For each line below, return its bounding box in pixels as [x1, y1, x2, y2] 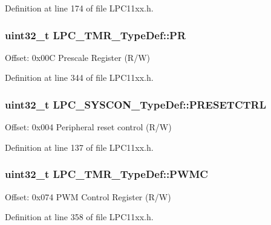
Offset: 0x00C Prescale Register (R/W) [5, 51, 151, 63]
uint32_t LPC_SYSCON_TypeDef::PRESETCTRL [5, 97, 267, 112]
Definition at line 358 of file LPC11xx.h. [5, 211, 154, 223]
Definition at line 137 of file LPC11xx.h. [5, 141, 154, 153]
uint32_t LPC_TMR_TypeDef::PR [5, 27, 186, 42]
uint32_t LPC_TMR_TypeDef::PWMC [5, 166, 208, 182]
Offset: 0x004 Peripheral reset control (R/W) [5, 121, 172, 133]
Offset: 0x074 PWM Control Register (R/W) [5, 190, 171, 203]
